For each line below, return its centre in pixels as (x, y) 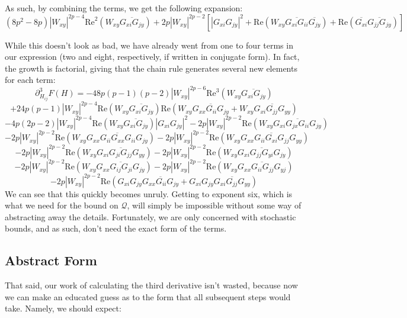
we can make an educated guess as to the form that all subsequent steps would (148, 296)
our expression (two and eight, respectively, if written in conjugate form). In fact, (152, 57)
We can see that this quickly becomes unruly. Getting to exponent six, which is (149, 193)
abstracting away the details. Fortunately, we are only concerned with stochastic (150, 216)
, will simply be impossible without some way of (214, 205)
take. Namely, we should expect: (63, 308)
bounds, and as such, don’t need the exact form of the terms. (116, 228)
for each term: (30, 80)
